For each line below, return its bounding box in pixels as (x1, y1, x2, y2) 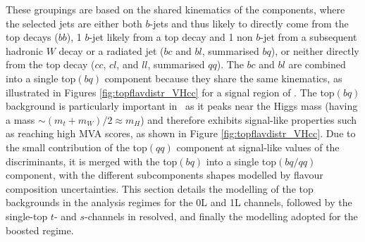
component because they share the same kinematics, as (104, 70, 342, 85)
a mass (6, 112, 35, 127)
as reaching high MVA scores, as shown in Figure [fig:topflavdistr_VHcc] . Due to (6, 126, 356, 141)
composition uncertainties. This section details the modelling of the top (6, 181, 314, 196)
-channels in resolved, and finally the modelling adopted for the (85, 208, 358, 223)
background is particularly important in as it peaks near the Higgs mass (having (6, 98, 358, 113)
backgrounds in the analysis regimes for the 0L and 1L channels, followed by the (6, 195, 352, 210)
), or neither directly (271, 43, 359, 58)
